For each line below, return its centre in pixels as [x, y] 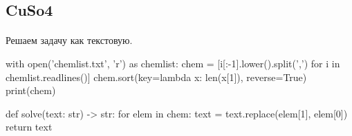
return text [29, 127]
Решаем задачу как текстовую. [69, 40]
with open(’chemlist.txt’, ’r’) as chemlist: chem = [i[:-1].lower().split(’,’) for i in [173, 63]
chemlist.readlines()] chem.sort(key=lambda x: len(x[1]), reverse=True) [156, 77]
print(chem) [31, 90]
